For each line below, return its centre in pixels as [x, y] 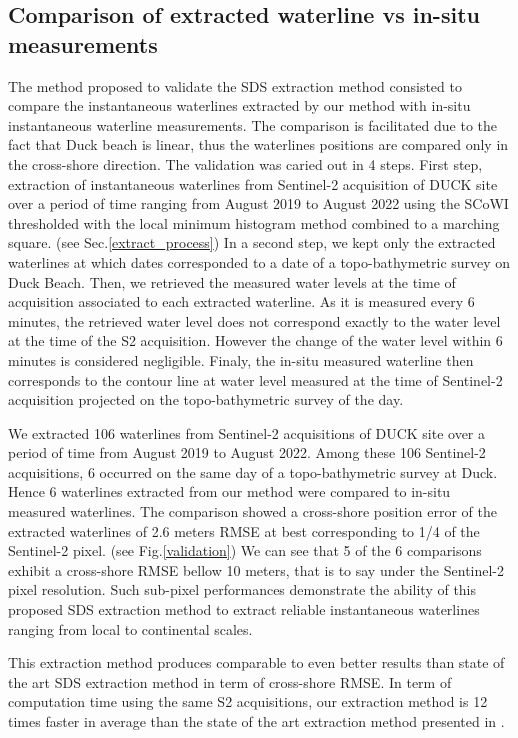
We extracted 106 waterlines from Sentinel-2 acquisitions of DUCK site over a [247, 432]
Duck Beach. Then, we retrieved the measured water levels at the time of [232, 281]
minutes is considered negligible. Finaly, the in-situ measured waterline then [241, 359]
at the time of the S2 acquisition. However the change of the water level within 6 [255, 340]
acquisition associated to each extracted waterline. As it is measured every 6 [241, 301]
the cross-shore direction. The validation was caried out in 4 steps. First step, [245, 163]
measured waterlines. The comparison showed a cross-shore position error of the [252, 511]
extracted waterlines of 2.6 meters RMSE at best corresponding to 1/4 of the [244, 530]
